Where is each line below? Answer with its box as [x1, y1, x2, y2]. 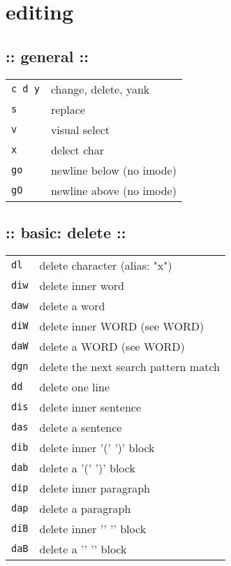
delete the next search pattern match [39, 358, 220, 375]
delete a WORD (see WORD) [39, 338, 185, 354]
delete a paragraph [39, 500, 131, 516]
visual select [50, 121, 110, 138]
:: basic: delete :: [6, 221, 126, 242]
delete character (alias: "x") [39, 256, 172, 273]
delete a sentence [39, 419, 122, 435]
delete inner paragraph [39, 479, 150, 496]
